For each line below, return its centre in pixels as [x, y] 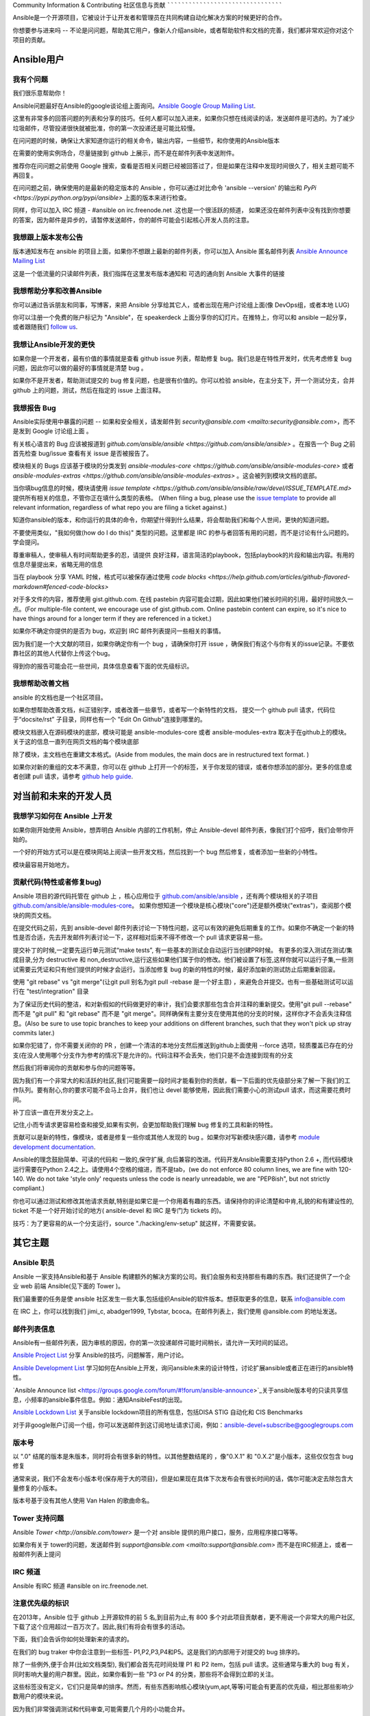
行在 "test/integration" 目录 [51, 991]
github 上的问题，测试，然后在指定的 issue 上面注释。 [89, 390]
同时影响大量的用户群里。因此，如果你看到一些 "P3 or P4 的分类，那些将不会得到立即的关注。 [145, 1674]
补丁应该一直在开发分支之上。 [55, 1112]
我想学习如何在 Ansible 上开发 [62, 816]
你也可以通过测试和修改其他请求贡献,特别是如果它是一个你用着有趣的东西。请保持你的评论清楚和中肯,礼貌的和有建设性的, [183, 1201]
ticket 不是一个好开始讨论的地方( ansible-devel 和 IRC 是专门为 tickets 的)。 [119, 1211]
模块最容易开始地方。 [43, 864]
